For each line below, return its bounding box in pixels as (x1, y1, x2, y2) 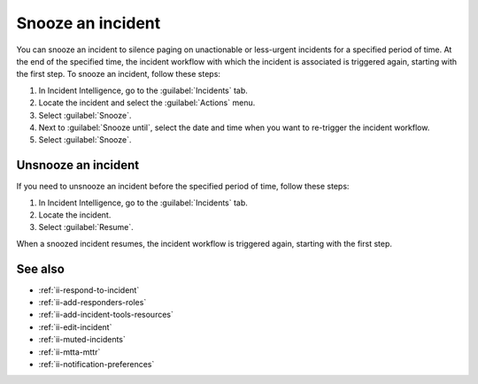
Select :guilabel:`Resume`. (38, 222, 135, 233)
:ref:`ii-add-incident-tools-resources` (38, 310, 174, 320)
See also (16, 261, 66, 276)
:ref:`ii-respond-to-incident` (38, 284, 140, 296)
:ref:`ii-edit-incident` (38, 321, 112, 332)
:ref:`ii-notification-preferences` (38, 359, 155, 369)
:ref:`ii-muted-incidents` (38, 334, 126, 345)
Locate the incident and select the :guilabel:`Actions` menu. (38, 97, 256, 108)
